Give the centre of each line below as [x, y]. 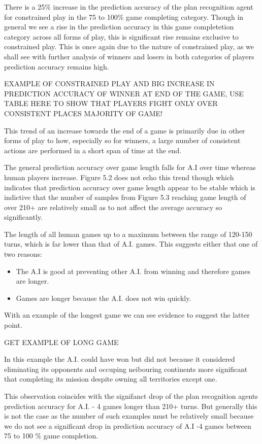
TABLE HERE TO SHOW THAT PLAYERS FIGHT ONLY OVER [111, 103]
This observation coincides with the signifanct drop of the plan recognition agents [131, 396]
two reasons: [23, 254]
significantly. [23, 217]
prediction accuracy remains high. [57, 66]
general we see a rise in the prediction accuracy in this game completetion [119, 27]
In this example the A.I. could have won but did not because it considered [120, 359]
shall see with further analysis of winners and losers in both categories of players [129, 56]
